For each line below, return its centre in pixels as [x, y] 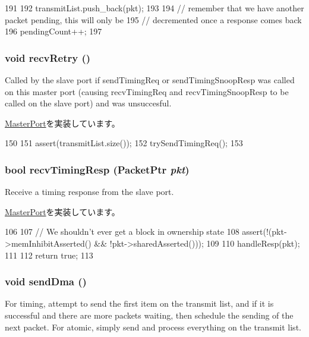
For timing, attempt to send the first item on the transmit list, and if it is [139, 303]
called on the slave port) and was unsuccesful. [88, 103]
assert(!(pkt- [264, 232]
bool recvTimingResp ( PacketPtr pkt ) [97, 169]
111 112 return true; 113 [49, 255]
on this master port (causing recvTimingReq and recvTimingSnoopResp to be [147, 91]
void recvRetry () [48, 57]
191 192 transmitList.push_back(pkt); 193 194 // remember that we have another [154, 8]
